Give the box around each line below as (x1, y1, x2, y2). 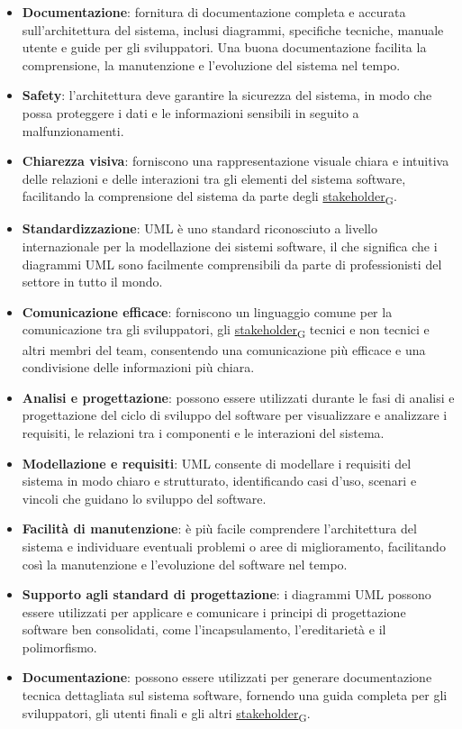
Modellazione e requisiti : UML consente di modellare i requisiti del (22, 453, 412, 472)
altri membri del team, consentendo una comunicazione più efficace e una (22, 340, 426, 359)
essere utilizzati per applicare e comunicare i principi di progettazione (22, 602, 406, 621)
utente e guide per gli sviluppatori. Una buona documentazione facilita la (22, 38, 427, 57)
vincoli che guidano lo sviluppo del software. (22, 488, 267, 507)
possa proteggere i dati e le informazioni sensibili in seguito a (22, 103, 359, 122)
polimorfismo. (22, 637, 97, 656)
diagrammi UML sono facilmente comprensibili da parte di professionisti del (22, 254, 442, 273)
